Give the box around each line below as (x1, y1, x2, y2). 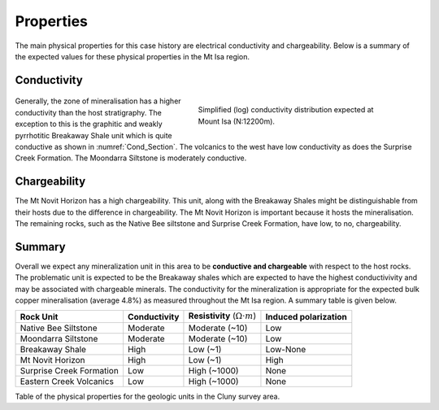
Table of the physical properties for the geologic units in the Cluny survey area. (15, 391, 280, 401)
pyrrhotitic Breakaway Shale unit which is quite (15, 130, 172, 140)
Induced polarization (265, 311, 347, 322)
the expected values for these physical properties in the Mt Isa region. (15, 51, 250, 61)
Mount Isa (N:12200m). (198, 116, 276, 126)
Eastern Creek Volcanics (20, 375, 114, 386)
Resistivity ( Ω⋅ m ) (188, 310, 257, 321)
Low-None (265, 343, 306, 355)
